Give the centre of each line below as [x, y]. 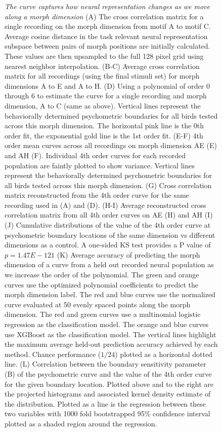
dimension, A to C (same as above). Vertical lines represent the [103, 105]
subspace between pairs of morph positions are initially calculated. [107, 46]
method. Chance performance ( [53, 354]
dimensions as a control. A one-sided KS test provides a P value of [108, 245]
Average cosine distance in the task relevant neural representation [106, 36]
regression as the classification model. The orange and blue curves [107, 324]
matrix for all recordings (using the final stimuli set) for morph [102, 76]
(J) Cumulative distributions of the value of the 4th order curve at [108, 225]
